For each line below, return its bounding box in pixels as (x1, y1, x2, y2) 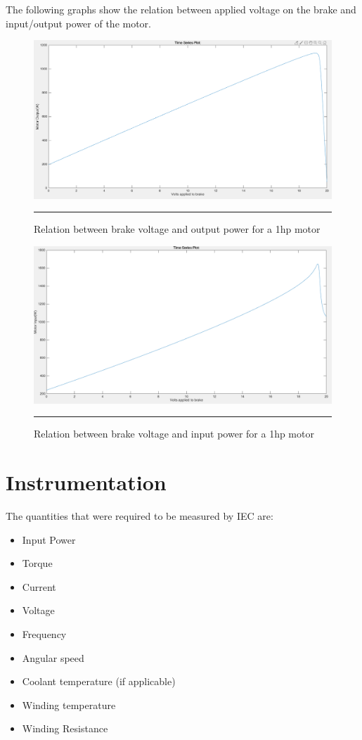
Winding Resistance (22, 721, 108, 736)
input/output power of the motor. (6, 15, 152, 30)
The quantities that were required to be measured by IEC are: (6, 508, 273, 523)
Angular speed (22, 650, 84, 665)
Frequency (22, 626, 67, 641)
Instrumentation (6, 468, 167, 496)
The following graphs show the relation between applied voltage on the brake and (6, 2, 356, 16)
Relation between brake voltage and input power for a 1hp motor (34, 426, 314, 441)
